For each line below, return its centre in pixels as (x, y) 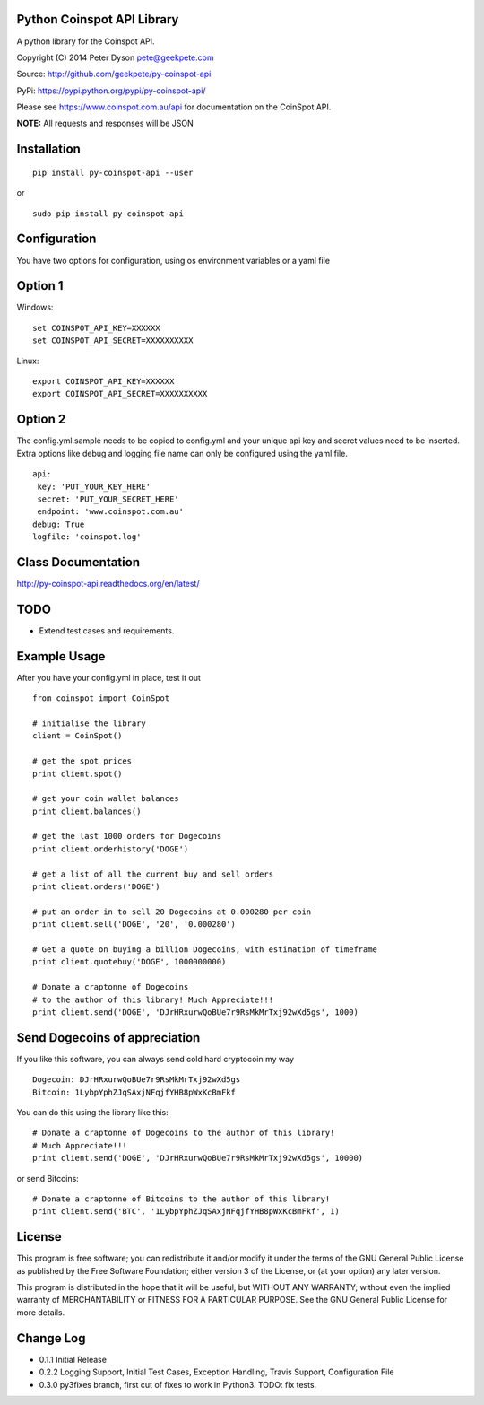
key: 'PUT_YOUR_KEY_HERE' (94, 486)
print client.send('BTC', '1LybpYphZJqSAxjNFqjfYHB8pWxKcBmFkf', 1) (186, 1212)
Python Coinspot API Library (98, 19)
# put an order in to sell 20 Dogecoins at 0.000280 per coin (172, 912)
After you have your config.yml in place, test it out (109, 677)
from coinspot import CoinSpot (101, 698)
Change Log (51, 1338)
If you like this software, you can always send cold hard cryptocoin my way (156, 1059)
